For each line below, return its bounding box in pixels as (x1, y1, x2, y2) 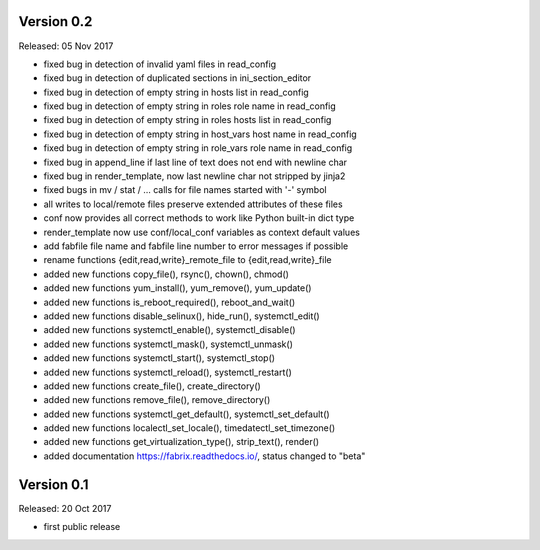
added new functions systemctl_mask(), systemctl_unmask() (43, 338, 294, 350)
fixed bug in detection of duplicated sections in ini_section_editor (43, 72, 312, 84)
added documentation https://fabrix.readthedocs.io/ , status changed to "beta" (43, 450, 366, 462)
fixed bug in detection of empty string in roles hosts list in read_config (43, 114, 332, 126)
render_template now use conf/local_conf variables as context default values (43, 226, 360, 238)
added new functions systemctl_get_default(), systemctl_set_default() (43, 408, 330, 420)
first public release (43, 521, 121, 533)
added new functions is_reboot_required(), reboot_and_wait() (43, 296, 296, 308)
